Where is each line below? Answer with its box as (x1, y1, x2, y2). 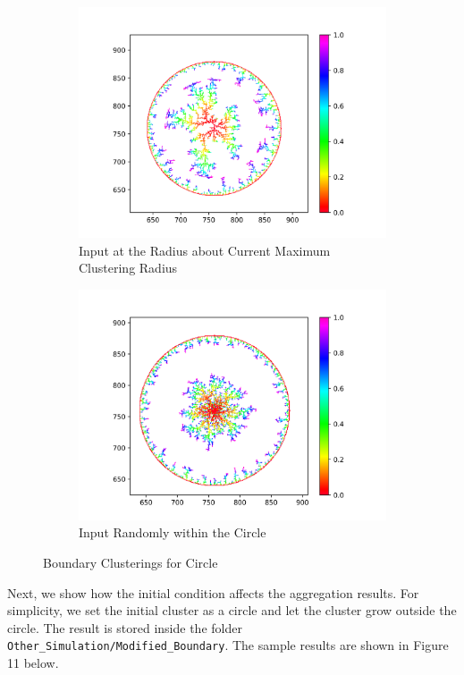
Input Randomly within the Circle (79, 523, 266, 542)
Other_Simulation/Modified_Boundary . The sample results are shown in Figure (7, 636, 449, 654)
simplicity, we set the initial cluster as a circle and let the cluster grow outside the (7, 601, 457, 620)
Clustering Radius (79, 258, 178, 277)
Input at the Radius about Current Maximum (79, 240, 331, 259)
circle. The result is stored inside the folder (7, 618, 242, 637)
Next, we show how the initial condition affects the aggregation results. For (7, 583, 419, 602)
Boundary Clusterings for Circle (43, 553, 218, 571)
